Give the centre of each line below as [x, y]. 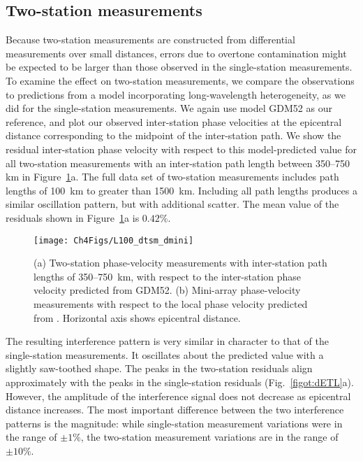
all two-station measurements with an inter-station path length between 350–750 [178, 163]
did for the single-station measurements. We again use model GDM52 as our [169, 108]
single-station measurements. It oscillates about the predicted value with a [165, 354]
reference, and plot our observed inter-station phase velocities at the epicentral [174, 121]
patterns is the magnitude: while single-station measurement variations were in [174, 423]
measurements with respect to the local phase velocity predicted [171, 303]
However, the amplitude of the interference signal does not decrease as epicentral [178, 396]
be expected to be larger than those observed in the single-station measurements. [179, 67]
